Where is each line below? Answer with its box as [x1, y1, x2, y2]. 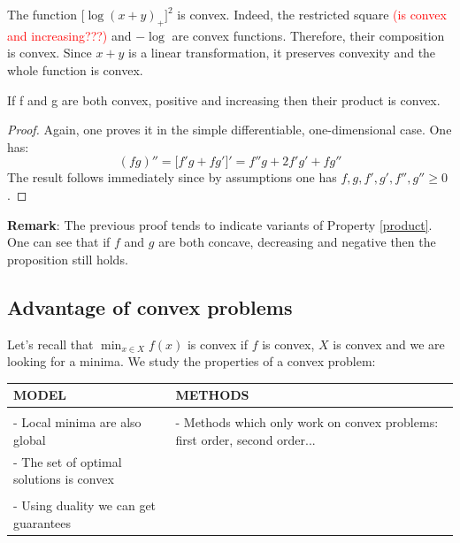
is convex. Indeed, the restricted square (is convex [177, 5, 447, 23]
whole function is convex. [7, 60, 143, 79]
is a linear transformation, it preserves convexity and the [128, 43, 436, 62]
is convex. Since [7, 43, 92, 62]
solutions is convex [13, 470, 114, 488]
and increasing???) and [7, 26, 132, 44]
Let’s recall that [7, 334, 94, 353]
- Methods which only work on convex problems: [175, 413, 439, 432]
